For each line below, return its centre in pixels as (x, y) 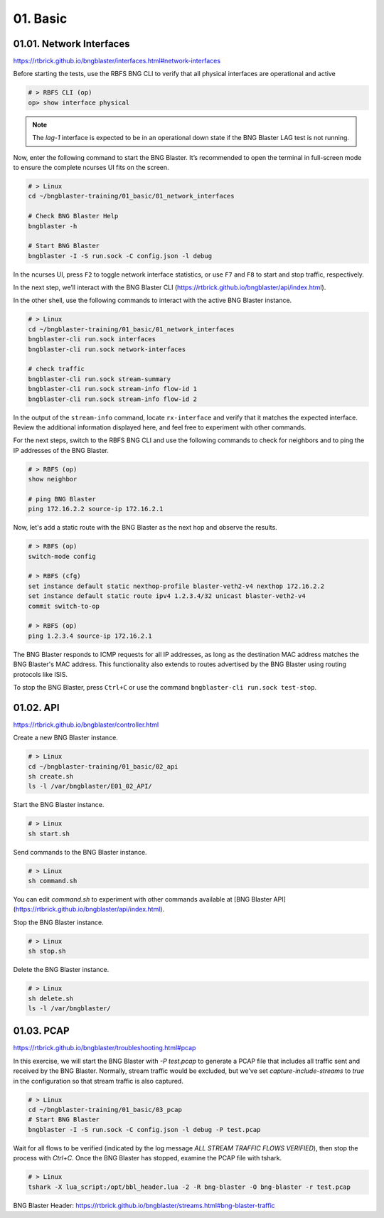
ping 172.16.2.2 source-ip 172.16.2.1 (96, 509)
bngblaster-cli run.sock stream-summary (99, 379)
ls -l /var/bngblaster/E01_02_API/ (90, 786)
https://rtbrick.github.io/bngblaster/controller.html (86, 725)
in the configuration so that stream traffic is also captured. (98, 1081)
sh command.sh (53, 881)
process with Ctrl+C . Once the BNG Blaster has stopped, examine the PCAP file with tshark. (148, 1158)
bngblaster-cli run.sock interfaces (92, 339)
